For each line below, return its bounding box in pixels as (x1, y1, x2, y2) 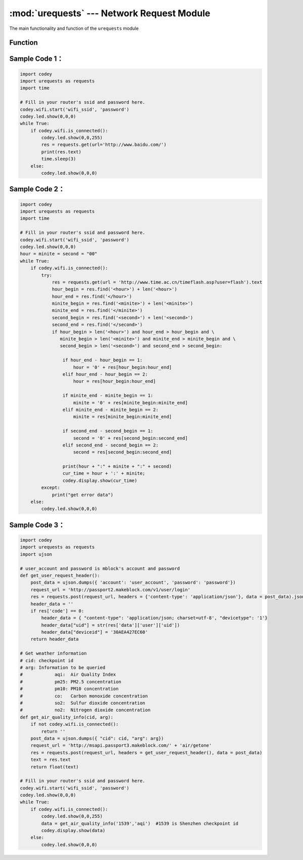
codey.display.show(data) (41, 828, 106, 834)
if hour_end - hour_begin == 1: (62, 357, 143, 363)
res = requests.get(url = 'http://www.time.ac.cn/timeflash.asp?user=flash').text (52, 279, 263, 285)
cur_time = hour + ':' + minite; (62, 471, 145, 476)
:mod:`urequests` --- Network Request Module (9, 8, 211, 19)
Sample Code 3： (9, 520, 65, 529)
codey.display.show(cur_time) (62, 477, 137, 483)
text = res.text (30, 757, 71, 763)
